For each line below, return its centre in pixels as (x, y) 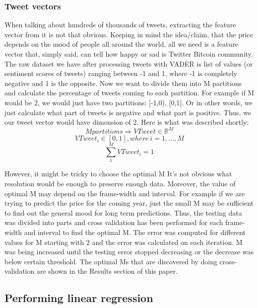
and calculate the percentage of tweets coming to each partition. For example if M (129, 93)
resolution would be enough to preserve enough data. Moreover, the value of (120, 183)
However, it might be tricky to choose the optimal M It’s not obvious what (118, 174)
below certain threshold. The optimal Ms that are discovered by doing (111, 261)
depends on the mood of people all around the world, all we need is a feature (121, 44)
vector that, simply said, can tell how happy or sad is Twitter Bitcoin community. (129, 54)
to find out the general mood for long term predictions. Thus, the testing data (123, 212)
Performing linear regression (79, 298)
